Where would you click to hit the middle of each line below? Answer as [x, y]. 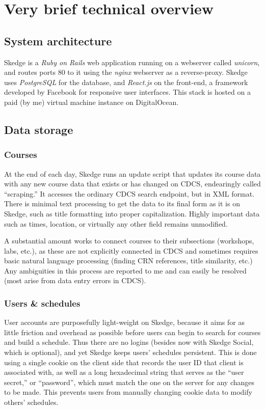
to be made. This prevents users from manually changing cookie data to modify [128, 392]
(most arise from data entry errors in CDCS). [75, 280]
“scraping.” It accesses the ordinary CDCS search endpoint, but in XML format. [129, 193]
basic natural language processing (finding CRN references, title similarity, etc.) [128, 261]
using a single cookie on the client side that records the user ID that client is [124, 362]
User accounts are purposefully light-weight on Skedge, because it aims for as [124, 322]
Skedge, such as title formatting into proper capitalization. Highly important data [132, 213]
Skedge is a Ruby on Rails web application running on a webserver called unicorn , [132, 62]
